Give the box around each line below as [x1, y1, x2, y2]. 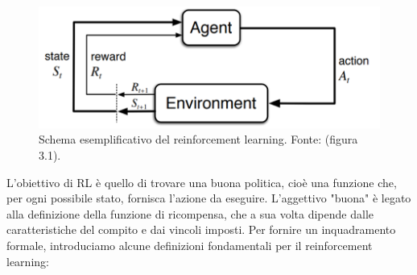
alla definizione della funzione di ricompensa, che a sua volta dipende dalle [6, 205, 374, 222]
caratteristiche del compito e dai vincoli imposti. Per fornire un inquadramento [6, 221, 396, 238]
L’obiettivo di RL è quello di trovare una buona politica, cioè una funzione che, [6, 173, 397, 190]
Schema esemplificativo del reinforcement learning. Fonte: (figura [39, 131, 358, 148]
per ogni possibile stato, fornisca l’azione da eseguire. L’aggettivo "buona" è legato [6, 190, 411, 206]
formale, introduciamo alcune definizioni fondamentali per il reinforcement [6, 236, 373, 253]
